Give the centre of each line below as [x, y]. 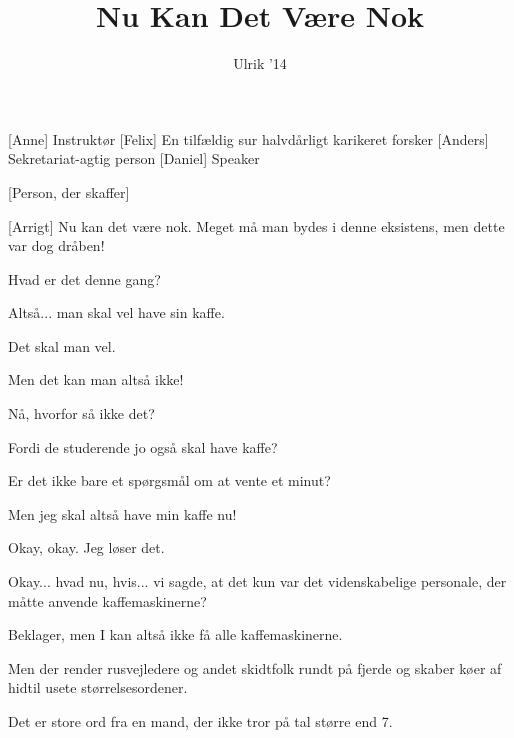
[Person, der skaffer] [69, 191]
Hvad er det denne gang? [84, 278]
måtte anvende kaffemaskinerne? [107, 600]
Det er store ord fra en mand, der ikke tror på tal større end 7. [200, 721]
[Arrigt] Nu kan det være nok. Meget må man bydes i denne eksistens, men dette [256, 225]
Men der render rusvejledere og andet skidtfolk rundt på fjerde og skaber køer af [255, 667]
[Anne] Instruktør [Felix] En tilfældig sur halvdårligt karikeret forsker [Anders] [248, 138]
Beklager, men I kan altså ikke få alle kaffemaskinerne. [175, 634]
